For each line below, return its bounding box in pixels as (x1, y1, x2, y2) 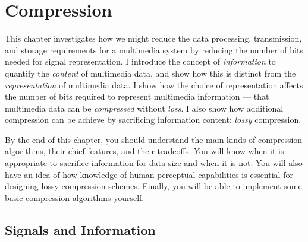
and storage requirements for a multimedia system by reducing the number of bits (5, 43, 303, 56)
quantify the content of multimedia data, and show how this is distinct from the (5, 66, 296, 79)
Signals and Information (5, 220, 156, 238)
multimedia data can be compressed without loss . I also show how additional (5, 101, 284, 114)
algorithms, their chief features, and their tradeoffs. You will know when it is (5, 145, 284, 157)
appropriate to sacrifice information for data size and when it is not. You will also (5, 157, 303, 169)
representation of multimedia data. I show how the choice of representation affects (5, 78, 303, 91)
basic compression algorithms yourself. (5, 191, 144, 203)
